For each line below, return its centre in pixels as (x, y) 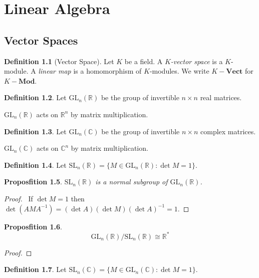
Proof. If (19, 198)
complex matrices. (228, 131)
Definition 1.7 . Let (35, 269)
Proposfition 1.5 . (33, 182)
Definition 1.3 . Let (35, 131)
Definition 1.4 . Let (35, 165)
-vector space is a (197, 61)
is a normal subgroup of (132, 182)
